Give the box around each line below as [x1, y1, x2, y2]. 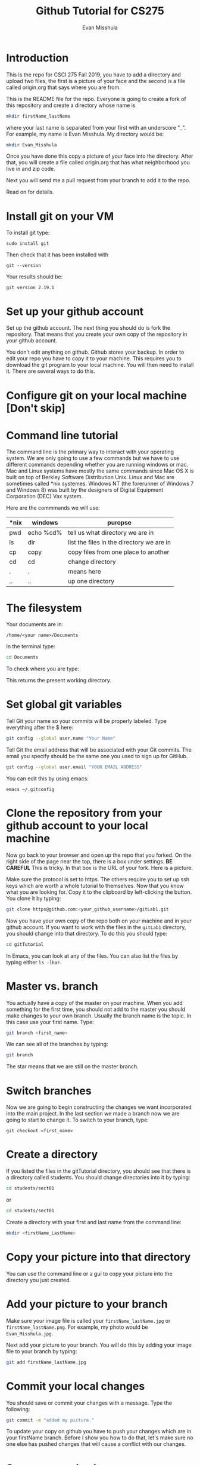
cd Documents [6, 654, 39, 661]
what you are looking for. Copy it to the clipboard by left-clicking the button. [6, 888, 192, 896]
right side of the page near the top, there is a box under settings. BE [6, 857, 173, 865]
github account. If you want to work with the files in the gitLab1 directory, [6, 923, 186, 930]
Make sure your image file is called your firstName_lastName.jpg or [6, 1317, 171, 1324]
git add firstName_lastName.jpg [6, 1359, 86, 1365]
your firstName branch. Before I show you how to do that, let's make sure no [6, 1434, 193, 1441]
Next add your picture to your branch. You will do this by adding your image [6, 1341, 192, 1348]
